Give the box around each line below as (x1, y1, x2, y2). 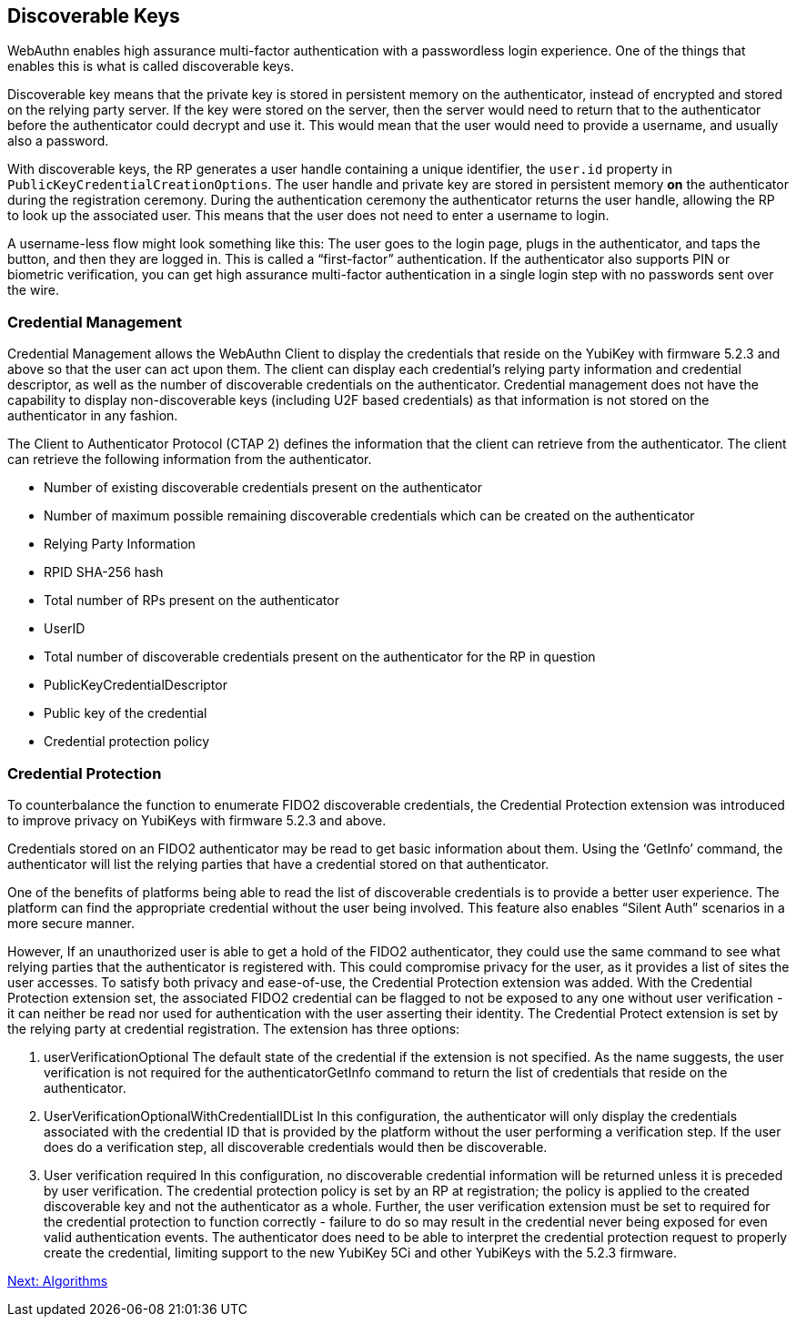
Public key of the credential (44, 705, 207, 722)
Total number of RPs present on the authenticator (44, 592, 339, 609)
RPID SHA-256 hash (44, 564, 164, 581)
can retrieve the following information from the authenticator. (7, 451, 372, 468)
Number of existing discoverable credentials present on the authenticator (44, 480, 482, 496)
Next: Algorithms (7, 1272, 108, 1289)
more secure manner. (7, 915, 136, 931)
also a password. (7, 133, 109, 149)
